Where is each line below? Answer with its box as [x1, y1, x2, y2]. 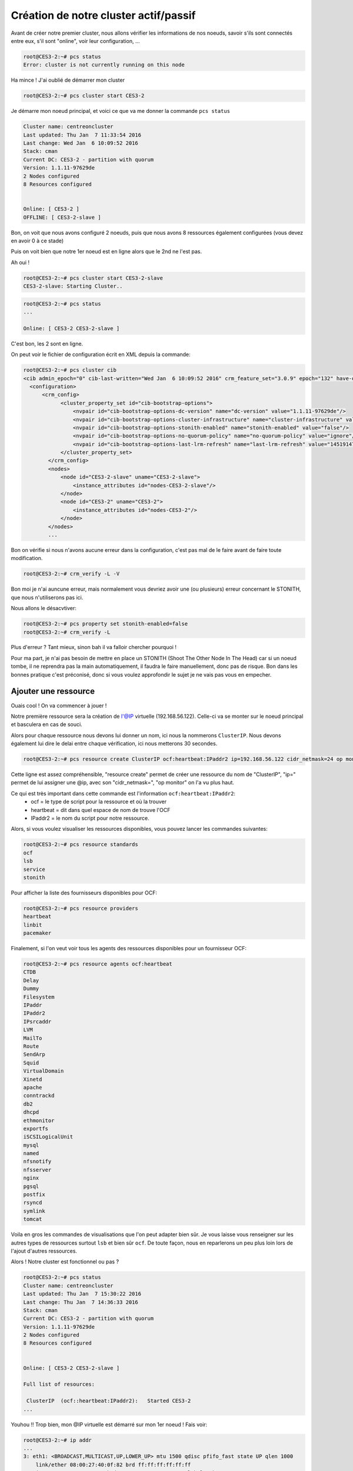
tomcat [23, 1216, 42, 1223]
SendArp [23, 1051, 45, 1058]
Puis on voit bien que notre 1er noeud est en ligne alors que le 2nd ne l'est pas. [11, 248, 202, 255]
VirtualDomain [23, 1068, 64, 1074]
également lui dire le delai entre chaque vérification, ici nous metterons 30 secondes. [11, 740, 218, 747]
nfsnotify [23, 1158, 52, 1165]
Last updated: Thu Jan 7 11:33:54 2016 [23, 131, 141, 138]
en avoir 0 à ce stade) [11, 237, 64, 244]
